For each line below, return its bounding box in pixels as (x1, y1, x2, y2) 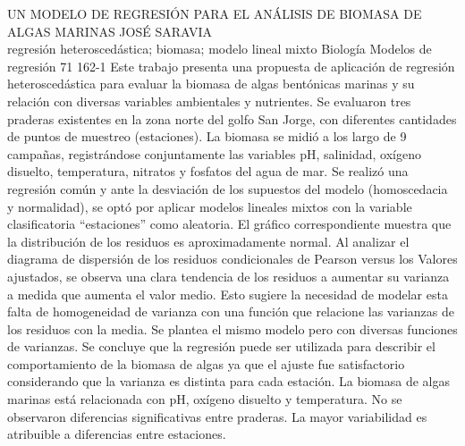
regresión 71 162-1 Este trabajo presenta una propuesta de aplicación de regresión (7, 56, 455, 75)
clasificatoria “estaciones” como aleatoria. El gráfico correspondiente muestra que (7, 215, 452, 233)
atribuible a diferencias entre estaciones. (7, 425, 226, 443)
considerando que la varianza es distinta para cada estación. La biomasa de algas (7, 372, 451, 391)
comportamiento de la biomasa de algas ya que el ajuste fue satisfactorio (7, 354, 405, 373)
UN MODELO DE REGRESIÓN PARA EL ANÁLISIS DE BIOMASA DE (7, 4, 422, 22)
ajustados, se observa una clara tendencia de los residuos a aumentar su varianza (7, 266, 450, 285)
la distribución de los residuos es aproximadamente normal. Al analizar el (7, 231, 410, 250)
